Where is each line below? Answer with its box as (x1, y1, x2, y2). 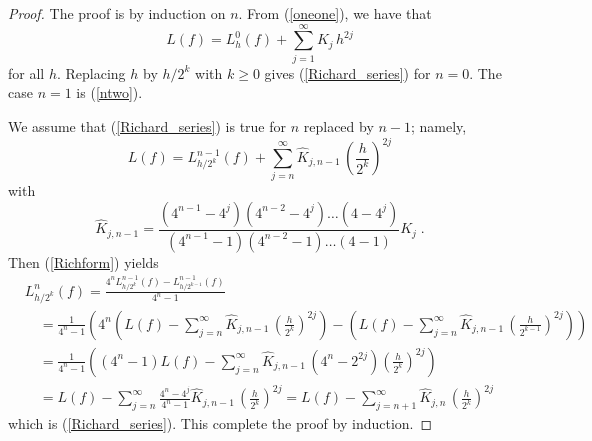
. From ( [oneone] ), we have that (238, 3, 432, 23)
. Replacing (56, 62, 126, 83)
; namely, (411, 115, 467, 136)
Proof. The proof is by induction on (8, 3, 226, 23)
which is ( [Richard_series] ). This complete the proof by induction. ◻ (8, 413, 433, 434)
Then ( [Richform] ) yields (8, 251, 159, 272)
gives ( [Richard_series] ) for (264, 62, 431, 83)
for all (8, 62, 45, 83)
